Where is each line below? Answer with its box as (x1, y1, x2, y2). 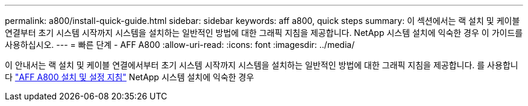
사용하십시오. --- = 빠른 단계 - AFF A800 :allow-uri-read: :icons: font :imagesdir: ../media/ (5, 40, 355, 50)
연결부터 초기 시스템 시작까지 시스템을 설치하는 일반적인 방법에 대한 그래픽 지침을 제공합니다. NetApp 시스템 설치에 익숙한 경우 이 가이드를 (5, 28, 523, 38)
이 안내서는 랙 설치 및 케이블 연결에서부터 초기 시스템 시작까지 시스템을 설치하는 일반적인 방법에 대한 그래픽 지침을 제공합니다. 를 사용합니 (5, 60, 518, 70)
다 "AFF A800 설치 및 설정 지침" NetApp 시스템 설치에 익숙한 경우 (5, 72, 254, 82)
